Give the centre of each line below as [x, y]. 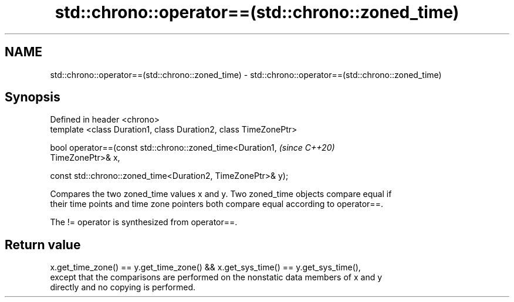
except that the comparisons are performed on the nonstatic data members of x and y [216, 277]
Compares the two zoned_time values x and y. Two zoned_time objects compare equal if [221, 194]
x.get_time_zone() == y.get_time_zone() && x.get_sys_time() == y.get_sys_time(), [205, 267]
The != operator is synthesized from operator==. [144, 222]
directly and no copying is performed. [123, 287]
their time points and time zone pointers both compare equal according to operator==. [217, 204]
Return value [43, 245]
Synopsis [33, 97]
